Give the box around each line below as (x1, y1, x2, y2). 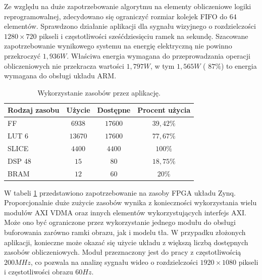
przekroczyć (4, 50, 41, 61)
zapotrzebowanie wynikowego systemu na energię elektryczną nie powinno (4, 40, 232, 51)
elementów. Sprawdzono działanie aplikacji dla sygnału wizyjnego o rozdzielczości (4, 21, 256, 31)
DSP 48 (8, 155, 31, 166)
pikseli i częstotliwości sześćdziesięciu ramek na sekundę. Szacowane (39, 30, 248, 41)
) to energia (221, 60, 257, 71)
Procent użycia (137, 105, 191, 115)
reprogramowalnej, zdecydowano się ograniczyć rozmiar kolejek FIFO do (4, 11, 228, 21)
